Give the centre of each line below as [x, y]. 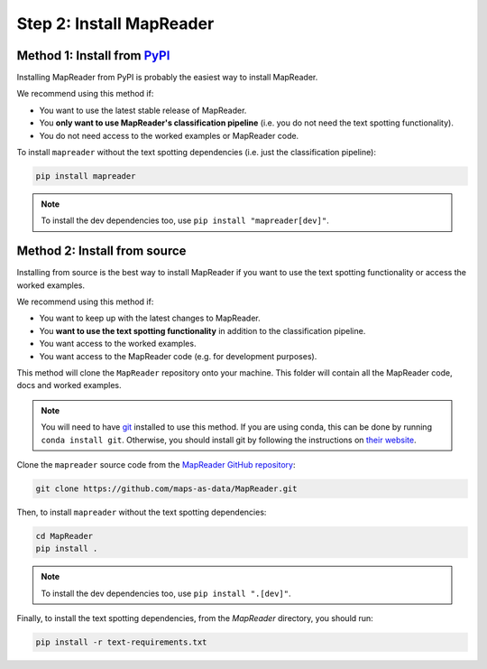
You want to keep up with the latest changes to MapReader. [150, 318]
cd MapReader [64, 536]
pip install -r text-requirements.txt [121, 642]
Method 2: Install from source [101, 251]
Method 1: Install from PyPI [93, 56]
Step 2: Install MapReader [115, 23]
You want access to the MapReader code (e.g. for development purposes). [178, 356]
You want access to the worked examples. [118, 344]
